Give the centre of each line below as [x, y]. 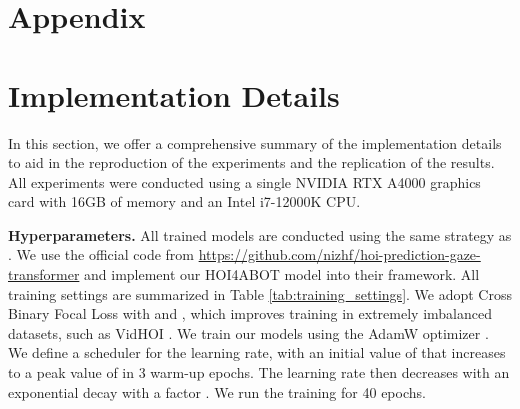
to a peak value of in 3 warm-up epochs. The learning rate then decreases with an [259, 372]
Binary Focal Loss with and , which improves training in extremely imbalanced [250, 313]
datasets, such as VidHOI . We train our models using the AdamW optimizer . [248, 332]
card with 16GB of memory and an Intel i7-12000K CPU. [184, 201]
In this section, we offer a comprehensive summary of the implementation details [255, 142]
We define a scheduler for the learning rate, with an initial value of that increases [257, 352]
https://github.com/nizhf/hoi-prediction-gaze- [339, 254]
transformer [44, 274]
